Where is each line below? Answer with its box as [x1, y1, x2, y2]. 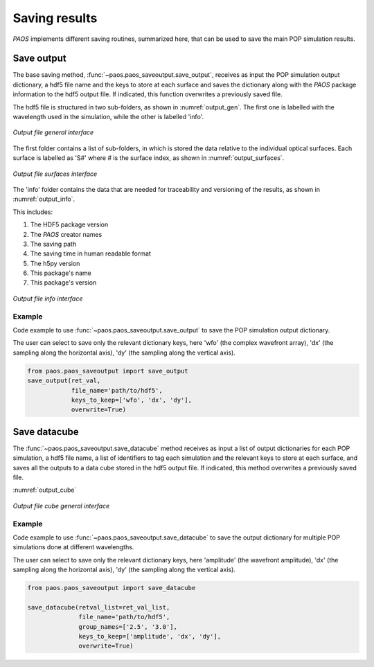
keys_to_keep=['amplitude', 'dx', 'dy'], [78, 632, 222, 641]
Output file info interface [12, 294, 83, 303]
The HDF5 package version [30, 220, 109, 229]
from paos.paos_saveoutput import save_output [27, 367, 188, 375]
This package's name [30, 269, 91, 277]
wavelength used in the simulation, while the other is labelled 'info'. [12, 113, 204, 121]
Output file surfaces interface [12, 170, 98, 178]
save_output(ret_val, [27, 377, 101, 384]
